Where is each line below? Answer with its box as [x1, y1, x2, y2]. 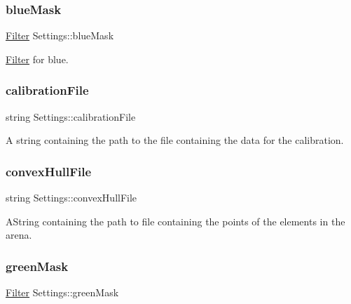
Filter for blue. [6, 51, 69, 66]
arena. [6, 227, 32, 242]
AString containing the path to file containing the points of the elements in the [6, 213, 345, 228]
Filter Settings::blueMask [6, 28, 114, 43]
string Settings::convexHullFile [6, 190, 137, 205]
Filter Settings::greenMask [6, 285, 119, 300]
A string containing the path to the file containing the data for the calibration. [6, 133, 344, 147]
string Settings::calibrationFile [6, 109, 136, 124]
